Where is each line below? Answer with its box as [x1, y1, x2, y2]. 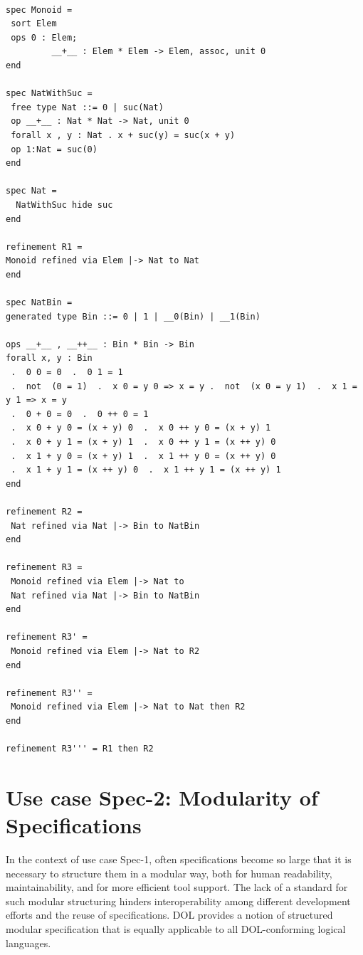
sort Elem [11, 19, 57, 29]
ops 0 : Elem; [11, 32, 78, 43]
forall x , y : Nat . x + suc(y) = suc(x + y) [11, 130, 236, 140]
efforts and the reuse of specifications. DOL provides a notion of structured [6, 907, 333, 922]
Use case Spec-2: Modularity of [6, 782, 318, 811]
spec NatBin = [6, 297, 73, 308]
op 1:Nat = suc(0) [11, 144, 98, 154]
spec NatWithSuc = [6, 88, 93, 99]
